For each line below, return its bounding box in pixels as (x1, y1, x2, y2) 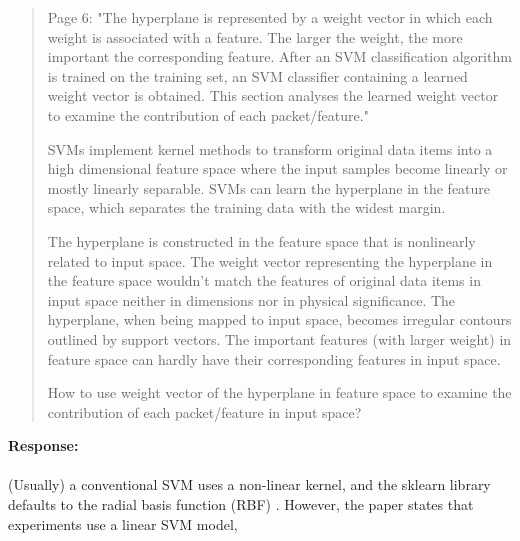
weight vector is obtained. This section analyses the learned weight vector (47, 85, 499, 106)
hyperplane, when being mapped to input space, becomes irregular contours (47, 309, 512, 330)
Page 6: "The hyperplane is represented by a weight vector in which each (47, 7, 493, 27)
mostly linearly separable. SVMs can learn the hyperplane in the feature (47, 177, 491, 198)
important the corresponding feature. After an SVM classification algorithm (47, 46, 512, 67)
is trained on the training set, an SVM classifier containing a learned (47, 65, 468, 86)
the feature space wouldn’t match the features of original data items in (47, 270, 481, 291)
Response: (8, 435, 79, 456)
